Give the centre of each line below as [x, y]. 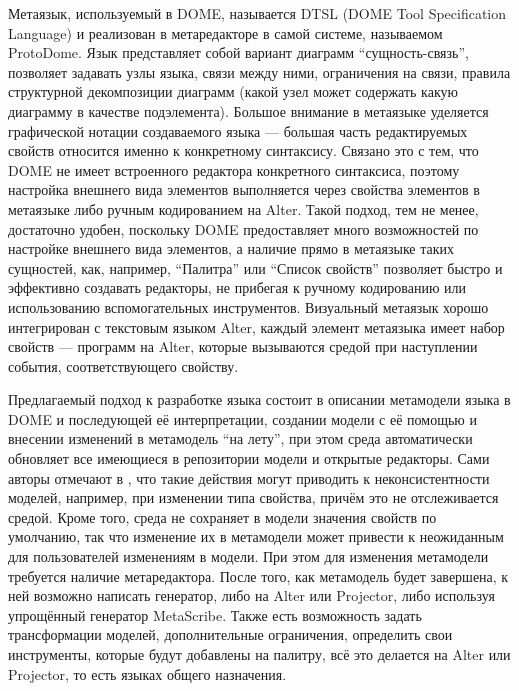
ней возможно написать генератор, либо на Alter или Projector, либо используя [251, 595]
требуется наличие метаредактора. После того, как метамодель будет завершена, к [258, 575]
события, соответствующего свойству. [123, 365]
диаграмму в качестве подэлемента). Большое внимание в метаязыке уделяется [248, 110]
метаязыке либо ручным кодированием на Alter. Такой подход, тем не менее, [243, 208]
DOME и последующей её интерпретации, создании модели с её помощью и [242, 418]
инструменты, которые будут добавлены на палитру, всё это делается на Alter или [259, 654]
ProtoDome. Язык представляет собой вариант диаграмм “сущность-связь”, [238, 52]
